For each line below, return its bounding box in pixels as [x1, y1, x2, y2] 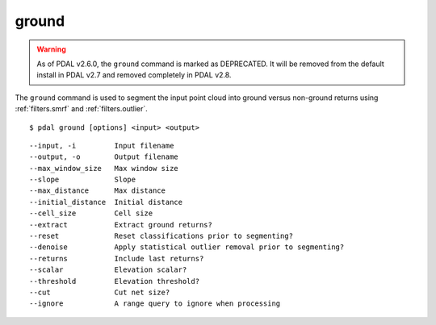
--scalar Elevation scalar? [29, 265, 187, 274]
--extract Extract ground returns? [29, 220, 213, 229]
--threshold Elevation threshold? [29, 277, 200, 285]
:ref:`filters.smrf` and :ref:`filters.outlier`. [15, 104, 149, 114]
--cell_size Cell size [29, 209, 153, 218]
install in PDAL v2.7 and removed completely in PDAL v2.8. [36, 70, 232, 80]
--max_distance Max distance [29, 186, 166, 195]
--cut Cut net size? [29, 287, 170, 297]
